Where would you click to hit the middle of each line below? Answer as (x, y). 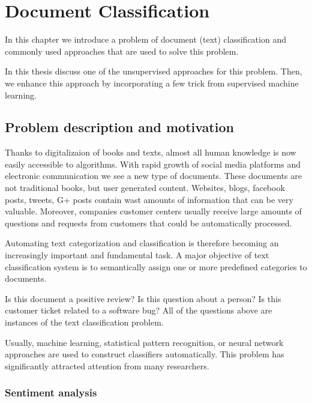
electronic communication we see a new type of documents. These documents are (153, 176)
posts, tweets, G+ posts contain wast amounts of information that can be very (149, 199)
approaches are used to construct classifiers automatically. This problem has (145, 354)
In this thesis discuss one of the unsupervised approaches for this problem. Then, (154, 71)
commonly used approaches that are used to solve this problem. (122, 51)
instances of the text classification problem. (84, 322)
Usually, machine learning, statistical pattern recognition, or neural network (144, 342)
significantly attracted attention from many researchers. (107, 365)
